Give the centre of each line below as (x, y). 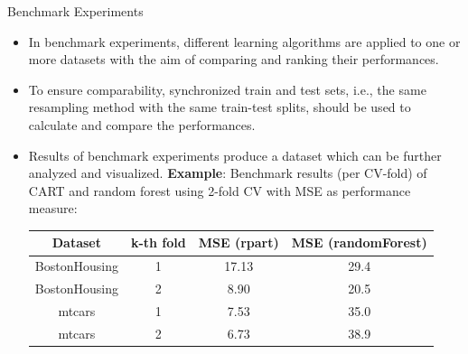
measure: (53, 208)
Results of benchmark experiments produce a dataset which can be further (235, 155)
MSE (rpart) (239, 242)
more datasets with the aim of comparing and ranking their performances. (234, 59)
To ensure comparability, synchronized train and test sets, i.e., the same (227, 89)
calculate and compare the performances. (142, 124)
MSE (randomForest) (359, 242)
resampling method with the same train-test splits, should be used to (220, 107)
